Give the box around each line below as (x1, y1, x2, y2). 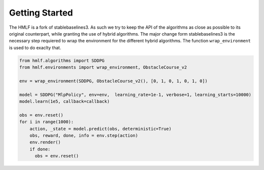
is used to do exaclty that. (9, 44, 61, 51)
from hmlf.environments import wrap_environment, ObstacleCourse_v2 (19, 65, 187, 70)
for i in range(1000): (19, 119, 74, 125)
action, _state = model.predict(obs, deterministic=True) (29, 126, 172, 132)
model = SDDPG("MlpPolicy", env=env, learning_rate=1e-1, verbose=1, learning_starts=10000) (19, 92, 252, 97)
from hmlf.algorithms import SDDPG (19, 57, 105, 63)
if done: (29, 146, 51, 152)
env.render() (29, 139, 61, 145)
